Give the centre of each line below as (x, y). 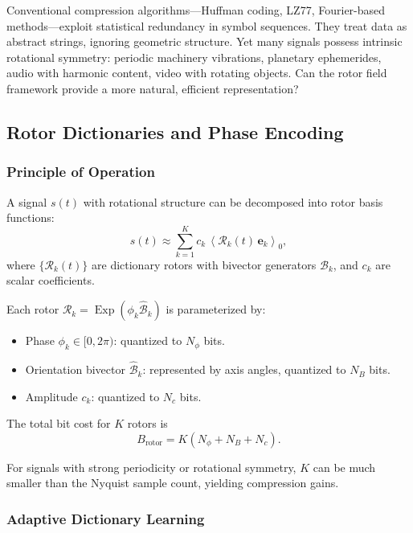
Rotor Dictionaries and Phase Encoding (175, 131)
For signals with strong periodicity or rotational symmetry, (151, 467)
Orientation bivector (75, 369)
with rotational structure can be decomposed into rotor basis (233, 201)
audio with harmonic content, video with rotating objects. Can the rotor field (197, 73)
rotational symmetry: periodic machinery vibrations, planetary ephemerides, (194, 57)
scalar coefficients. (51, 280)
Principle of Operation (81, 172)
